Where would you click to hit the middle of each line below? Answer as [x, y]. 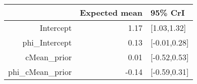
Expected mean [111, 12]
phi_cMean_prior [40, 72]
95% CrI [167, 12]
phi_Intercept [47, 42]
